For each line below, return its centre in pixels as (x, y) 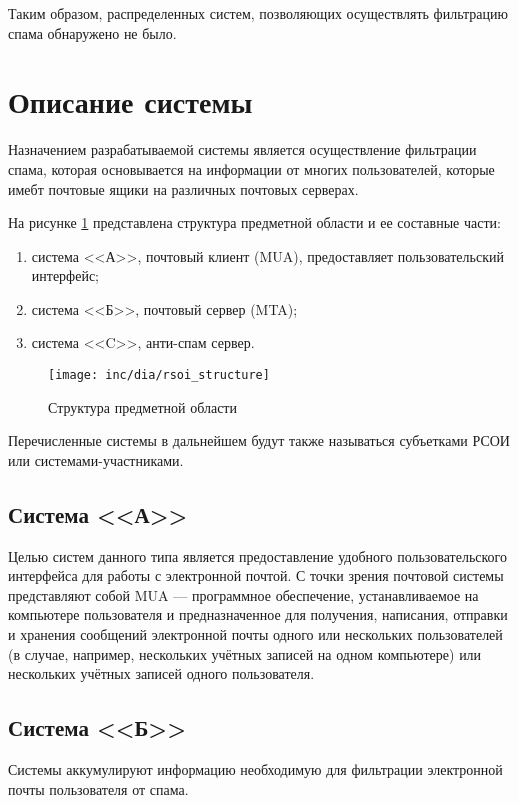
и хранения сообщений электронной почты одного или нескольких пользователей (255, 634)
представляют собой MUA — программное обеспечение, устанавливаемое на (243, 594)
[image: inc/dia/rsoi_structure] (159, 375)
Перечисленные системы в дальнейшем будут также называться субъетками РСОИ (259, 440)
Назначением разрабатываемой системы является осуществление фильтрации (242, 149)
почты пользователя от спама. (98, 788)
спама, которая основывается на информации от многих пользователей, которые (251, 168)
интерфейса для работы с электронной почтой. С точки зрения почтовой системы (256, 575)
